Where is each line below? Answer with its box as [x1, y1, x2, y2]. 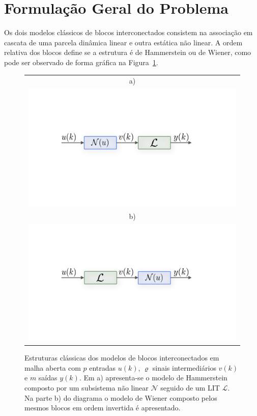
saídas [38, 372, 58, 383]
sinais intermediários [152, 362, 216, 373]
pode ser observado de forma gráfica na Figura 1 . [4, 57, 158, 67]
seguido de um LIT [160, 382, 220, 393]
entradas [89, 362, 116, 373]
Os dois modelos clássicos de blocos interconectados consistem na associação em [4, 27, 253, 38]
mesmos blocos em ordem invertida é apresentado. [24, 402, 181, 413]
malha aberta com [24, 362, 81, 373]
